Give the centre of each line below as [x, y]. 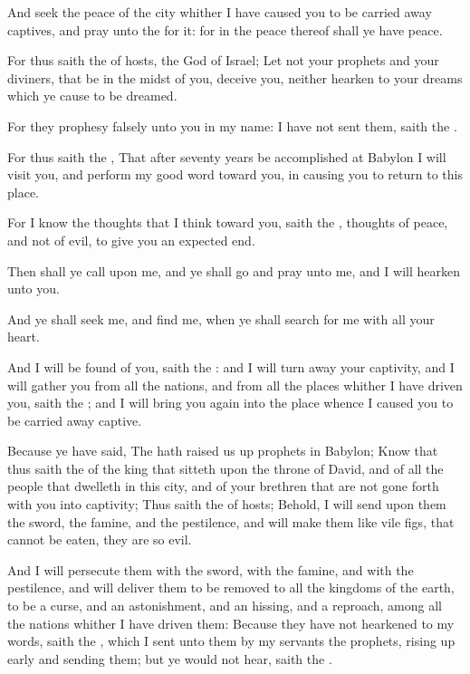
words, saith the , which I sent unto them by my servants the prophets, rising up [231, 641]
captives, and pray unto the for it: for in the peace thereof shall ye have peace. [225, 29]
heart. [24, 337]
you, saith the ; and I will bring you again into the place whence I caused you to [230, 403]
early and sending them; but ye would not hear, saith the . [170, 658]
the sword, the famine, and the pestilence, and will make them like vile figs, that [231, 521]
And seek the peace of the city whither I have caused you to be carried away [220, 12]
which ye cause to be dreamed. [92, 96]
